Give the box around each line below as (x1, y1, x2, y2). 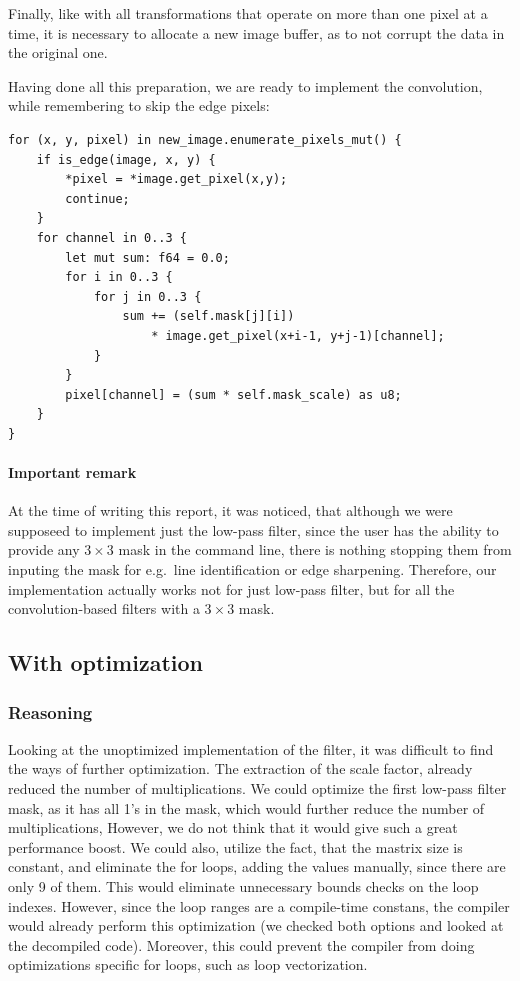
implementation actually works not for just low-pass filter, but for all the (8, 578, 455, 599)
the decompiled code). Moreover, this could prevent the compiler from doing (8, 934, 475, 955)
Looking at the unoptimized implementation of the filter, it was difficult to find (8, 738, 494, 759)
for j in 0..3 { (93, 289, 202, 304)
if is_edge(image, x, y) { (36, 152, 216, 167)
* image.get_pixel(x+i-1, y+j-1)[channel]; (151, 328, 445, 343)
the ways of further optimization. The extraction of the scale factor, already (8, 758, 473, 779)
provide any (8, 539, 80, 560)
